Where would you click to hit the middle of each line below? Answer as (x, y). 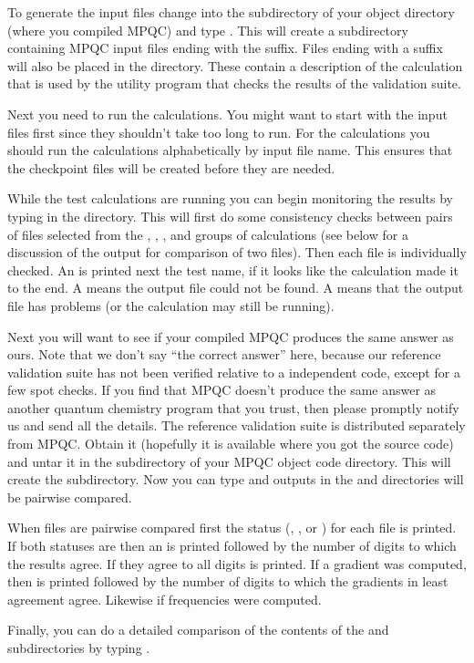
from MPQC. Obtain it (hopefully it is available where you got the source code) (231, 444)
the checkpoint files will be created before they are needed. (171, 167)
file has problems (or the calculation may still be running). (171, 305)
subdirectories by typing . (79, 647)
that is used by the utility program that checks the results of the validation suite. (234, 83)
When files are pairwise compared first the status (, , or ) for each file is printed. (232, 528)
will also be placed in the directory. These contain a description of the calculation (235, 65)
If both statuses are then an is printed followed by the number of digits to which (232, 546)
